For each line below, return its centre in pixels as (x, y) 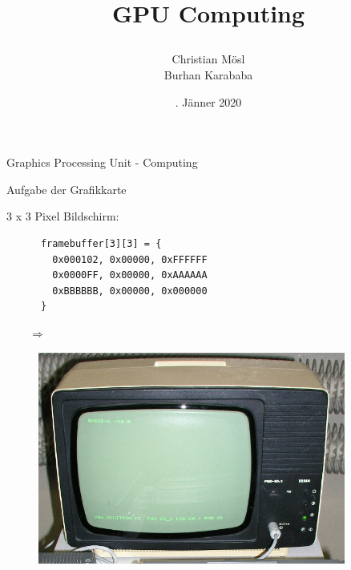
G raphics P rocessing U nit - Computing (102, 162)
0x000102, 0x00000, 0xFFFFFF (130, 259)
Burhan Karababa (208, 74)
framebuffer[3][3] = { (101, 243)
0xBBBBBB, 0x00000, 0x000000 (130, 291)
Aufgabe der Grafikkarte (67, 189)
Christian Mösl (208, 59)
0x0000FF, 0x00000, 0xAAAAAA (130, 275)
